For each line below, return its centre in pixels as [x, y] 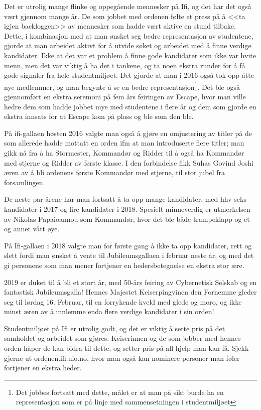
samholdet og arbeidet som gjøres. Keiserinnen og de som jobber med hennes [122, 338]
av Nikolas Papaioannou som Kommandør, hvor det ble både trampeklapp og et [127, 219]
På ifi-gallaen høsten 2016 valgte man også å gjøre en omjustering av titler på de [128, 133]
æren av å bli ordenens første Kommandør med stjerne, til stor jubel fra [115, 172]
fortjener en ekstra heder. [43, 368]
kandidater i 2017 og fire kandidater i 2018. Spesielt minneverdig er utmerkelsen [127, 209]
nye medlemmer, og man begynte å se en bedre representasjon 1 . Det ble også [122, 86]
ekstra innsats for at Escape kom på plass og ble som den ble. [99, 116]
